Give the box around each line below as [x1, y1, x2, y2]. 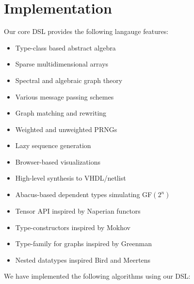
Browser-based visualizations [15, 156, 100, 167]
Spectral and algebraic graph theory [15, 75, 123, 85]
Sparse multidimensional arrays [15, 59, 109, 69]
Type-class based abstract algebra [15, 42, 116, 52]
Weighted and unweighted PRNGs [15, 124, 117, 134]
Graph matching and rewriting [15, 108, 107, 118]
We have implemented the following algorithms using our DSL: [4, 271, 191, 281]
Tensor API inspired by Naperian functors [15, 206, 141, 216]
